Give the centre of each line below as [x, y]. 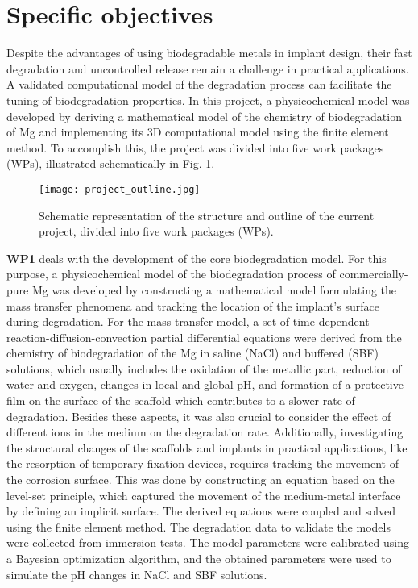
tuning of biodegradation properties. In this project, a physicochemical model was [208, 100]
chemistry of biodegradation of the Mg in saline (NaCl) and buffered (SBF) [192, 353]
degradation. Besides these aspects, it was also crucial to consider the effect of [199, 416]
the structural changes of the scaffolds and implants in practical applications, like [207, 447]
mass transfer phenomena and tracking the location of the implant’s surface [193, 305]
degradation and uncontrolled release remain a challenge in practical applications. [208, 68]
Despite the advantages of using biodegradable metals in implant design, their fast [209, 53]
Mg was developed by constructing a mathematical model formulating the [214, 289]
